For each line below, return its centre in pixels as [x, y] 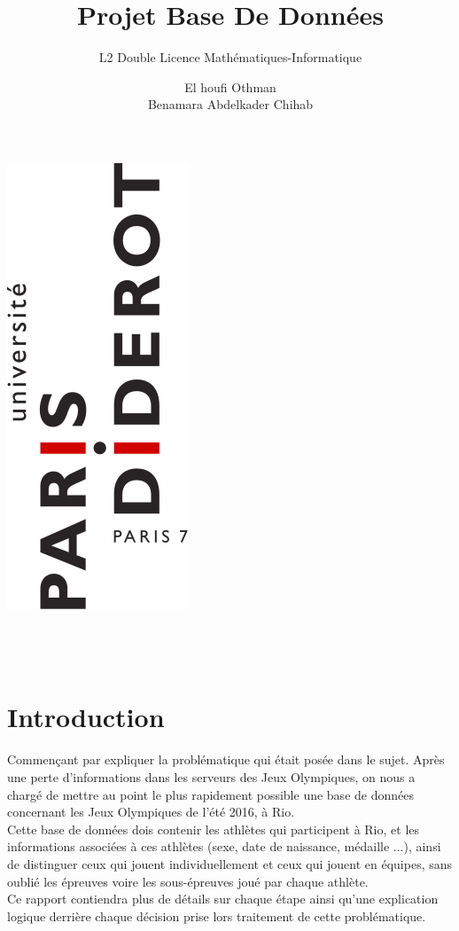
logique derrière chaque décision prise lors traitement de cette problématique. [217, 915]
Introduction [86, 717]
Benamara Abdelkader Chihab [230, 104]
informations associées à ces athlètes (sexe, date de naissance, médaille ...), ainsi [224, 846]
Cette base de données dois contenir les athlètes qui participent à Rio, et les [214, 829]
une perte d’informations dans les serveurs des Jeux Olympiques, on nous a [211, 777]
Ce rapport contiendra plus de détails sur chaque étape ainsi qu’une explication [223, 899]
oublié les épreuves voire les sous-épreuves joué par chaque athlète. [188, 881]
